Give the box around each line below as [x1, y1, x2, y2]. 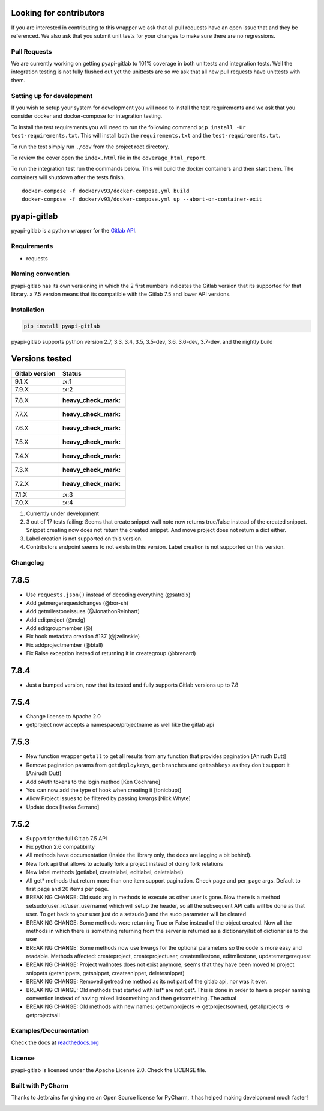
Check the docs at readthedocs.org [11, 1039, 99, 1046]
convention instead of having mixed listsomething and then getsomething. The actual [26, 995, 236, 1002]
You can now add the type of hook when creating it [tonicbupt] [26, 786, 182, 794]
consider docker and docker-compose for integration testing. [11, 112, 163, 120]
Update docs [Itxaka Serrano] [26, 803, 100, 810]
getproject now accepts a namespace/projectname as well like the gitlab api [26, 721, 214, 729]
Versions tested [11, 353, 72, 364]
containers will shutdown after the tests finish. [11, 173, 125, 180]
